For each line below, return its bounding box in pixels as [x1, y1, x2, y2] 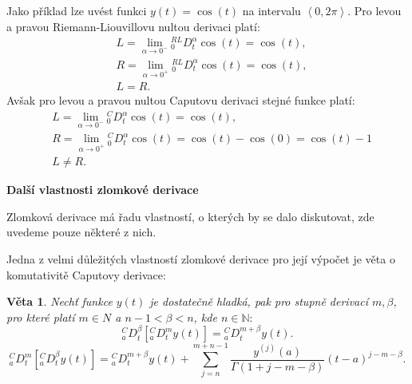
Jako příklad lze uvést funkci [6, 2, 147, 18]
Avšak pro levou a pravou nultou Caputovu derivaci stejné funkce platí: [6, 92, 355, 109]
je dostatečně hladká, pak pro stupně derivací [149, 293, 368, 310]
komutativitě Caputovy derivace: [6, 266, 166, 283]
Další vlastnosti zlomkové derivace [6, 181, 199, 198]
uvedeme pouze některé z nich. [6, 224, 156, 240]
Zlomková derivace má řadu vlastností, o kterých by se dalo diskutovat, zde [6, 208, 374, 224]
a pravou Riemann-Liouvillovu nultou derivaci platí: [6, 18, 260, 34]
